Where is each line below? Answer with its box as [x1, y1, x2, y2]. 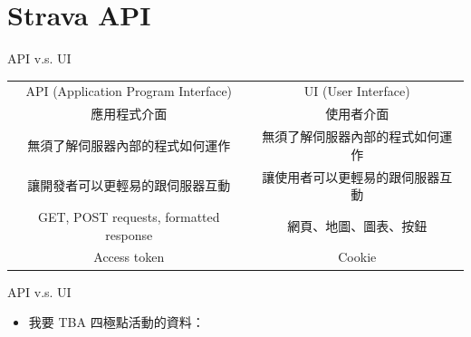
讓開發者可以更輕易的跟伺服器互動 [27, 176, 231, 195]
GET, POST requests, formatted [37, 207, 220, 226]
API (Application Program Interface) [25, 82, 233, 101]
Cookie [338, 247, 377, 266]
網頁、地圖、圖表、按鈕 [287, 216, 428, 235]
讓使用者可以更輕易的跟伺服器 [262, 167, 440, 186]
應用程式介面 [91, 104, 168, 123]
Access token [93, 247, 165, 266]
